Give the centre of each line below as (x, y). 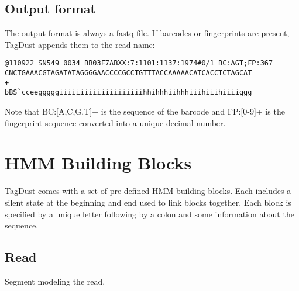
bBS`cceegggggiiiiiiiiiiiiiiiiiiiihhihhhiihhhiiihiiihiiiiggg (128, 93)
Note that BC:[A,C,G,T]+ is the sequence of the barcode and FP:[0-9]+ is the (145, 111)
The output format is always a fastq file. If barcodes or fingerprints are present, (147, 33)
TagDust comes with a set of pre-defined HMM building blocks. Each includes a (148, 191)
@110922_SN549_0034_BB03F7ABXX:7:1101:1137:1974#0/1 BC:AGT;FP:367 (139, 63)
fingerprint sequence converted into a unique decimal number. (115, 122)
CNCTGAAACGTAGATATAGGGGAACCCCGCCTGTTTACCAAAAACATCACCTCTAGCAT (128, 73)
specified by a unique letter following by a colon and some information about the (149, 214)
